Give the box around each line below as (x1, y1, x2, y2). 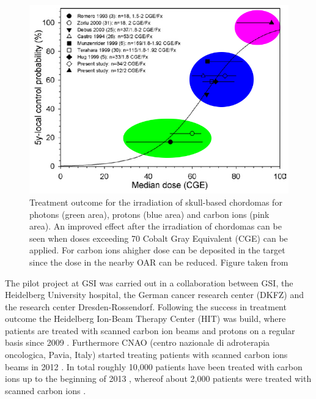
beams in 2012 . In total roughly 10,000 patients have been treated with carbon (5, 360, 303, 373)
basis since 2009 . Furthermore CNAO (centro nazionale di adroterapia (5, 336, 270, 349)
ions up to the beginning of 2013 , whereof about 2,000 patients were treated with (5, 372, 312, 385)
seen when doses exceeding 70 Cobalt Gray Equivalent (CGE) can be (29, 231, 288, 244)
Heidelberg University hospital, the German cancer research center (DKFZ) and (5, 288, 304, 301)
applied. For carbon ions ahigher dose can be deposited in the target (29, 244, 285, 256)
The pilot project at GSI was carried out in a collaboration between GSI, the (5, 276, 293, 289)
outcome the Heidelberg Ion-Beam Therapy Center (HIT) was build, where (5, 312, 286, 325)
